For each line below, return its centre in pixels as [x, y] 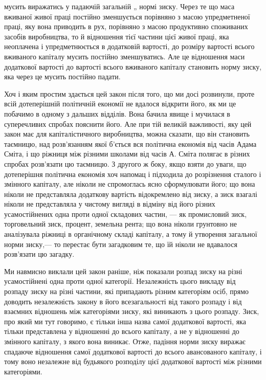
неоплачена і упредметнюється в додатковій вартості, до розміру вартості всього [129, 46]
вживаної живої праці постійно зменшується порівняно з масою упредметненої [127, 16]
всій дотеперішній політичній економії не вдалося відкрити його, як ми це [120, 104]
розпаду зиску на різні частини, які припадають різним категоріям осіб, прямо [127, 291]
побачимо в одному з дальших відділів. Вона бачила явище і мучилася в [117, 113]
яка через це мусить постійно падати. [62, 76]
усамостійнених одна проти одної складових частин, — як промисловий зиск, [126, 214]
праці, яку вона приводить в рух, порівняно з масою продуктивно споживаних [126, 26]
